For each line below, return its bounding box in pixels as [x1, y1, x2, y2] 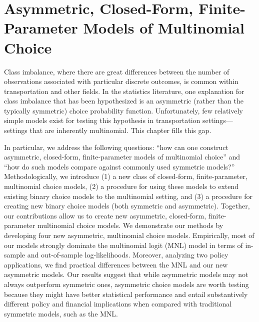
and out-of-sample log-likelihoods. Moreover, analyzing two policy [27, 249, 228, 260]
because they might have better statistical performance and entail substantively [4, 288, 248, 299]
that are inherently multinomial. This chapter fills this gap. [29, 125, 211, 135]
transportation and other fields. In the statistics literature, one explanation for [4, 85, 244, 96]
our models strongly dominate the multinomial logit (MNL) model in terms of [4, 239, 243, 250]
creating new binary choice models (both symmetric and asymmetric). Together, [4, 200, 250, 211]
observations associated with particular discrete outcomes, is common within [4, 76, 238, 86]
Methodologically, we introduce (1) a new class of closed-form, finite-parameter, [4, 171, 247, 181]
